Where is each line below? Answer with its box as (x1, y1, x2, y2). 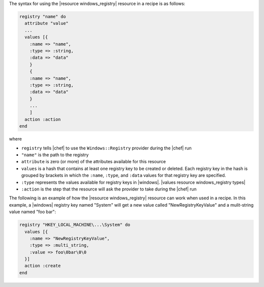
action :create (24, 263, 61, 269)
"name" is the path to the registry (21, 152, 89, 158)
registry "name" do (19, 14, 66, 19)
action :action (24, 117, 61, 122)
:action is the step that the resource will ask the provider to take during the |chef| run (21, 186, 197, 192)
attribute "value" (24, 21, 68, 26)
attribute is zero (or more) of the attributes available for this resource (21, 159, 166, 165)
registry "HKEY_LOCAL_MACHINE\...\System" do (19, 222, 131, 228)
